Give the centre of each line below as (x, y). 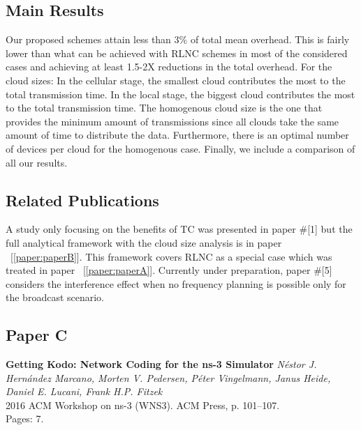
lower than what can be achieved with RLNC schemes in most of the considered (177, 53)
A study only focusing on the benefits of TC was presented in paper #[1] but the (179, 229)
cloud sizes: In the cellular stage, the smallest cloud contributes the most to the (176, 80)
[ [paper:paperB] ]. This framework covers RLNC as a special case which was (171, 256)
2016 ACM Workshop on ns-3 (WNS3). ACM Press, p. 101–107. (143, 405)
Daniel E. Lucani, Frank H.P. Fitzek (84, 391)
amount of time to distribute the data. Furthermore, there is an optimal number (177, 135)
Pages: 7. (25, 419)
